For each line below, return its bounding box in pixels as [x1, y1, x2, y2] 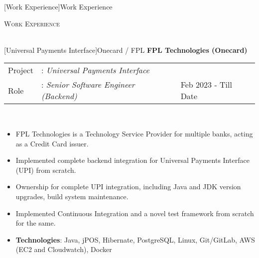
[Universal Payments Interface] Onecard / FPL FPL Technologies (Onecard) [4, 44, 248, 55]
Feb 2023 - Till [180, 79, 232, 91]
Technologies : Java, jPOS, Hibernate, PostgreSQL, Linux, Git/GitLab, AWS [15, 234, 255, 245]
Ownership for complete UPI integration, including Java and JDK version [15, 181, 241, 192]
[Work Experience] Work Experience [4, 1, 113, 11]
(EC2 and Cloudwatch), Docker [15, 244, 112, 255]
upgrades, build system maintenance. [15, 191, 129, 201]
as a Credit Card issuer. [15, 138, 89, 148]
